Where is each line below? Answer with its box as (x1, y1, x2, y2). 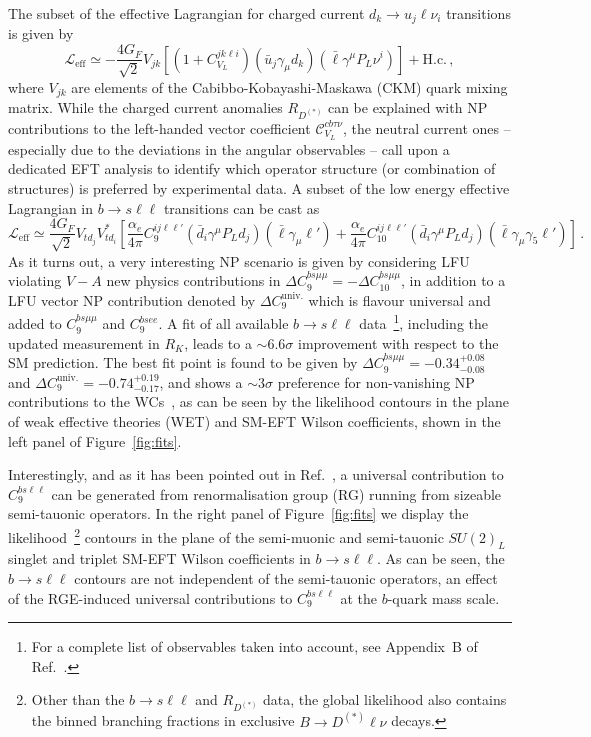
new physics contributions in (106, 270, 281, 291)
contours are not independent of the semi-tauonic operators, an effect (74, 568, 498, 589)
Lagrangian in (8, 197, 94, 218)
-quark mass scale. (387, 587, 500, 608)
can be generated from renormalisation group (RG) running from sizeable (51, 483, 502, 504)
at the (340, 587, 377, 608)
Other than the (31, 689, 125, 710)
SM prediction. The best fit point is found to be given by (8, 352, 358, 373)
